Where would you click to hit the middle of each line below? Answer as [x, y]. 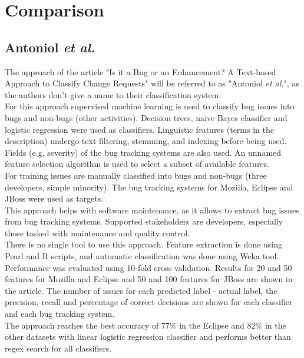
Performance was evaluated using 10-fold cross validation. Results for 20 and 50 [148, 267]
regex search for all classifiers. [58, 348]
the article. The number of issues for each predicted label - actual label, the [141, 290]
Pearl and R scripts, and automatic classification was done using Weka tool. [142, 256]
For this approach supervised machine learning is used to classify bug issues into [150, 106]
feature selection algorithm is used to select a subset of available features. [137, 164]
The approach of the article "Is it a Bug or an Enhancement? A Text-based [141, 71]
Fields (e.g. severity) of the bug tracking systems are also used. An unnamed [143, 152]
